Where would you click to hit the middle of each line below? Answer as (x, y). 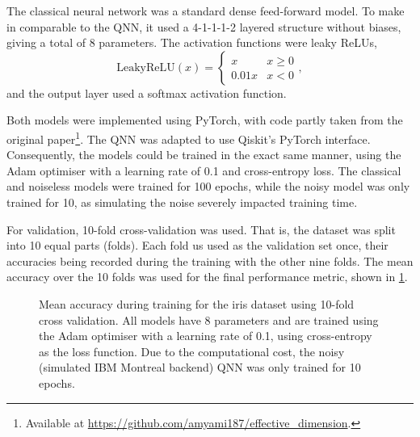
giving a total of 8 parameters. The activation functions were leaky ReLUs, (192, 42)
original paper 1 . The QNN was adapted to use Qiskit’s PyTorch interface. (189, 137)
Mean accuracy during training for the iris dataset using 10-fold (197, 303)
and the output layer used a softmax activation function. (147, 92)
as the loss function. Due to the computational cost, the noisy (192, 351)
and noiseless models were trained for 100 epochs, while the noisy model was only (208, 186)
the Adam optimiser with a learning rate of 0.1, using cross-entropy (206, 336)
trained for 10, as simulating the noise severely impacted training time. (182, 202)
